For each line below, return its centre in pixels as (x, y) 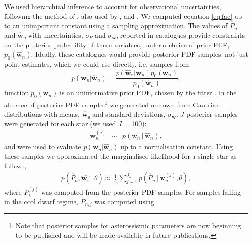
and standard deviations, (129, 114)
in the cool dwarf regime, (41, 201)
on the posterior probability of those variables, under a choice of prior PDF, (117, 44)
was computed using (124, 201)
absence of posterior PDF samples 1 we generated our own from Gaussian (112, 104)
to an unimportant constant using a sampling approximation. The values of (116, 25)
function (17, 93)
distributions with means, (42, 114)
